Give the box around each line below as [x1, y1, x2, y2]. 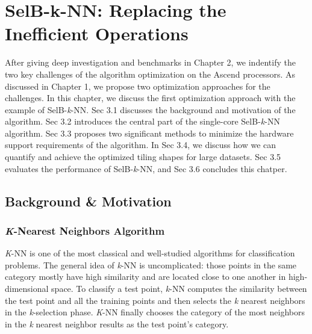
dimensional [5, 282, 49, 295]
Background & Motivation [5, 191, 172, 210]
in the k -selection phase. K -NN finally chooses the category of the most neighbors [5, 306, 305, 318]
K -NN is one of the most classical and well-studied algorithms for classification [5, 247, 295, 259]
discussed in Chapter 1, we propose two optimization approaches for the [5, 79, 270, 92]
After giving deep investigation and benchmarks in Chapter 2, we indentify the [5, 56, 296, 69]
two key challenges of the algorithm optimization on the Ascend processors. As [5, 67, 295, 80]
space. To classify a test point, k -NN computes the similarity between [51, 282, 307, 295]
